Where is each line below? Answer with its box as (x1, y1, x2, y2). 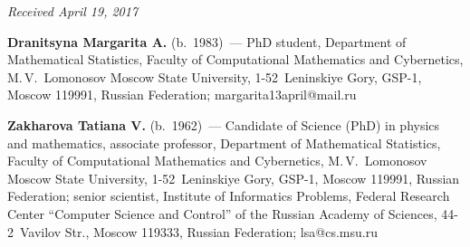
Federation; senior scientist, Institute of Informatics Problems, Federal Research (7, 186, 450, 205)
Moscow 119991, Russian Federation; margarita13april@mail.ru (7, 85, 357, 104)
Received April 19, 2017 (7, 2, 139, 20)
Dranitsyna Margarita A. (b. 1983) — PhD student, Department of (7, 32, 407, 51)
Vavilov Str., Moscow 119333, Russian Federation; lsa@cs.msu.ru (19, 222, 378, 241)
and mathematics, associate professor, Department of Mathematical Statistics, (7, 133, 441, 152)
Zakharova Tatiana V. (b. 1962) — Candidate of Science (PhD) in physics (7, 115, 440, 134)
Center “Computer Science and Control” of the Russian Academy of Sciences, (7, 204, 437, 223)
